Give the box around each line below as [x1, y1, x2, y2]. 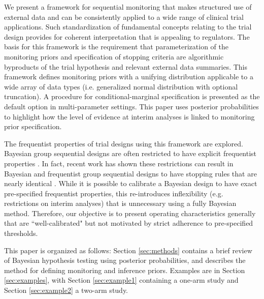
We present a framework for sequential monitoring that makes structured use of [4, 2, 252, 12]
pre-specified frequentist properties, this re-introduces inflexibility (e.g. [4, 188, 223, 198]
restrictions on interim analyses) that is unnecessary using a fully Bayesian [4, 198, 237, 208]
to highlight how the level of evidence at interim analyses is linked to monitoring [4, 111, 255, 122]
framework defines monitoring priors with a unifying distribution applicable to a [4, 71, 253, 82]
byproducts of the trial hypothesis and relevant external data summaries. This [4, 61, 248, 72]
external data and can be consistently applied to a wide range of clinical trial [4, 11, 244, 22]
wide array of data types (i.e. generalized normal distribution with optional [4, 81, 238, 92]
